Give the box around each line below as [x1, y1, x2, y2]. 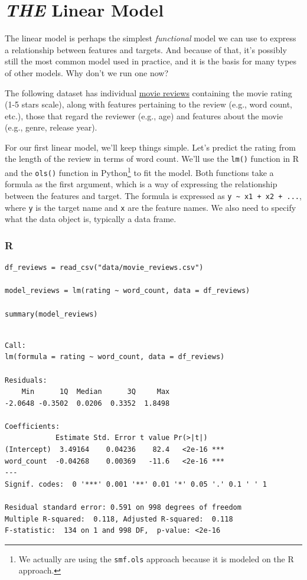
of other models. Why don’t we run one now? [5, 66, 169, 79]
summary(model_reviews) [5, 309, 98, 318]
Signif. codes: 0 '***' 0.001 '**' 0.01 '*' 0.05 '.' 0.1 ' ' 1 [5, 480, 267, 488]
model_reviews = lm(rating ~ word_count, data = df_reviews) [5, 286, 250, 295]
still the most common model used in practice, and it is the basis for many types [5, 55, 297, 67]
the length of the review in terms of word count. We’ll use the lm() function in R [5, 152, 299, 165]
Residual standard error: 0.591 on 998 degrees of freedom [5, 503, 241, 512]
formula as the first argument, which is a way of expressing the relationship [5, 178, 277, 190]
